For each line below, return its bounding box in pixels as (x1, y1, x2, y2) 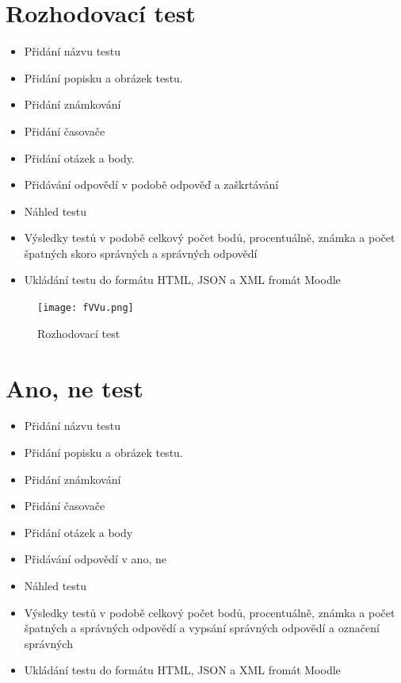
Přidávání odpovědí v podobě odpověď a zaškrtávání (24, 176, 279, 193)
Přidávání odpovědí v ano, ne (24, 551, 166, 567)
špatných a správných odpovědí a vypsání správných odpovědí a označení (24, 620, 380, 636)
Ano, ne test (6, 371, 143, 404)
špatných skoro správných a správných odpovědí (24, 244, 258, 261)
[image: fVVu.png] (37, 302, 134, 314)
